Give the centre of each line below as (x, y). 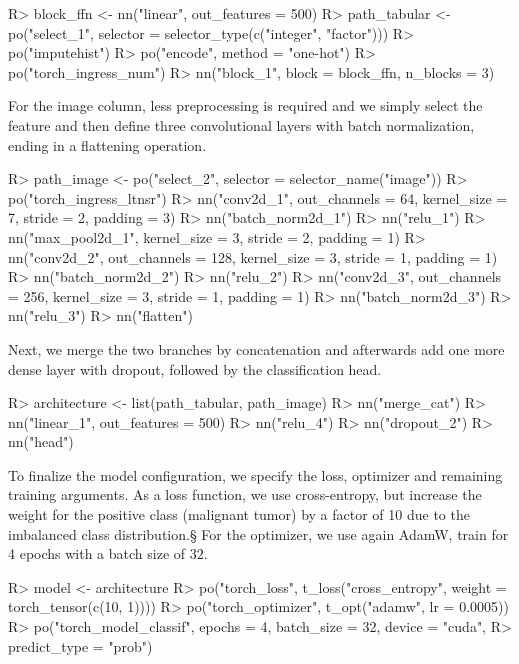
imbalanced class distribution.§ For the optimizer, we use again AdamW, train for (258, 533)
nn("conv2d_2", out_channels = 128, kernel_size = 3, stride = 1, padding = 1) (253, 256)
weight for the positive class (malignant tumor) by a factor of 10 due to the (239, 514)
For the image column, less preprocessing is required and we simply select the (245, 105)
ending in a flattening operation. (107, 144)
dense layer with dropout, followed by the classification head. (195, 368)
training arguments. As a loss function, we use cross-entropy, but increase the (245, 494)
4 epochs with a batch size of (97, 553)
